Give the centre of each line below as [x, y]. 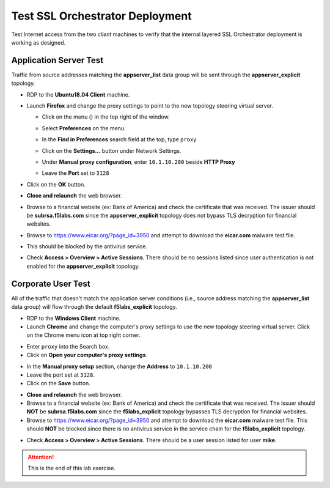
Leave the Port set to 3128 [75, 173]
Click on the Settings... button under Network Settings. [112, 150]
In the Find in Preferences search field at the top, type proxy [119, 139]
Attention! [41, 457]
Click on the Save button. [59, 383]
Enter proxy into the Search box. [68, 346]
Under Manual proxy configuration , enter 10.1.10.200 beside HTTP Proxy [138, 161]
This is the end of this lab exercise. [71, 468]
